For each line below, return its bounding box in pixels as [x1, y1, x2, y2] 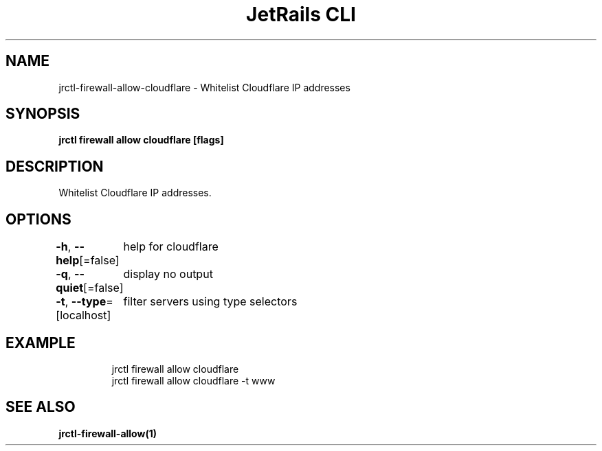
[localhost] [56, 308, 111, 323]
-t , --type [56, 294, 107, 309]
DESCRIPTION [5, 157, 104, 175]
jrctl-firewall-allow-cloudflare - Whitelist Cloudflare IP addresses [58, 81, 350, 93]
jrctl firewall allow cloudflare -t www [111, 374, 276, 386]
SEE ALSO [5, 398, 76, 416]
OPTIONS [5, 210, 71, 228]
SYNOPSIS [5, 105, 80, 123]
